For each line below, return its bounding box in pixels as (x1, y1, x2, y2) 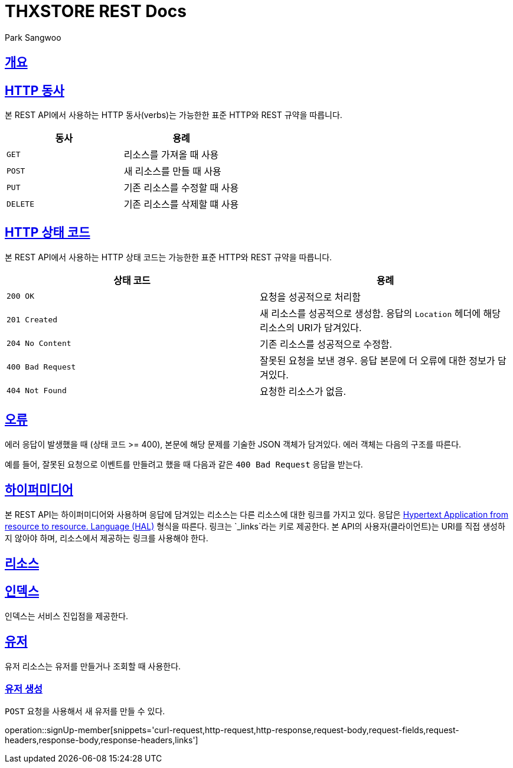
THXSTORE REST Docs (5, 1, 187, 21)
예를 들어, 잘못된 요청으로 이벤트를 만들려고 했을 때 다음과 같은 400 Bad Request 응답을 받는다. (5, 459, 363, 469)
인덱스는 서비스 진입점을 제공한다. (5, 610, 129, 621)
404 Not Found (6, 386, 67, 396)
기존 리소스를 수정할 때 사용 (123, 182, 239, 194)
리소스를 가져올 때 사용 (123, 149, 219, 161)
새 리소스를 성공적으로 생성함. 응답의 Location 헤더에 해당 (260, 307, 501, 319)
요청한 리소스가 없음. (260, 385, 347, 397)
